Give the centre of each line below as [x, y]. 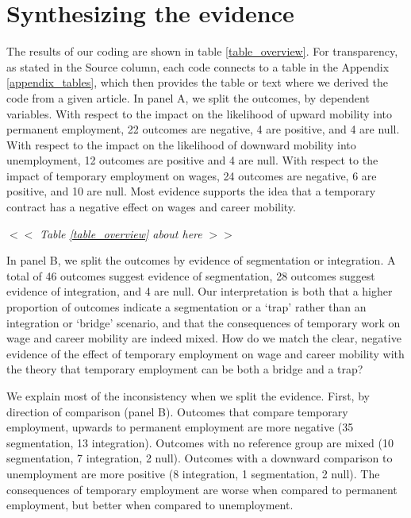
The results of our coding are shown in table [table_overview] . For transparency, [202, 51]
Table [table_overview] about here [121, 233]
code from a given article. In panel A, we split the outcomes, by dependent [188, 97]
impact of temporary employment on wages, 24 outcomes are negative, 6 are [192, 175]
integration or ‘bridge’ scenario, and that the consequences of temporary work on [204, 322]
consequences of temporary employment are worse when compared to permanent [202, 489]
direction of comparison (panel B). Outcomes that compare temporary [177, 411]
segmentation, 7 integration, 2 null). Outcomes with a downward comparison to [200, 458]
